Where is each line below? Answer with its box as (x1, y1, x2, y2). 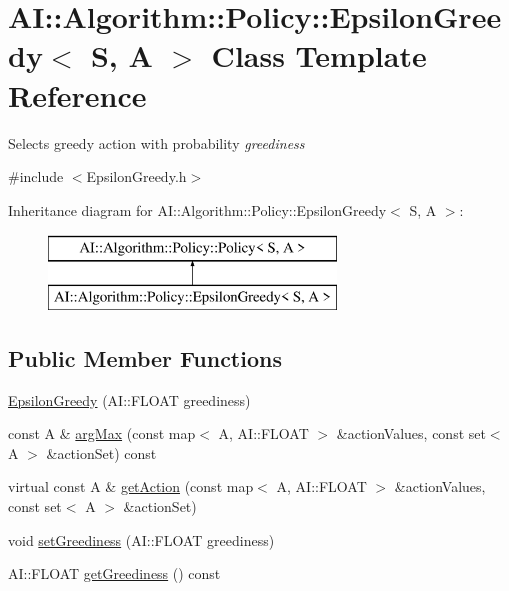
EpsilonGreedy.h (86, 166, 187, 187)
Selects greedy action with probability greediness (8, 132, 305, 153)
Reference (8, 74, 147, 115)
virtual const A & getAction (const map (8, 476, 254, 497)
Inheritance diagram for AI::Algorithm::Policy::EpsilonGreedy (8, 199, 387, 220)
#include (8, 166, 64, 187)
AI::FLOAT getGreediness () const (8, 563, 221, 584)
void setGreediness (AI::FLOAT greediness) (8, 529, 275, 550)
